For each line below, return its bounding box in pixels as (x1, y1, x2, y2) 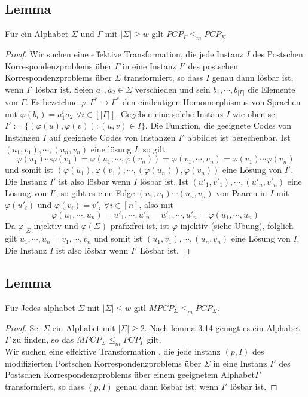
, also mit (139, 198, 174, 211)
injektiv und (33, 219, 78, 231)
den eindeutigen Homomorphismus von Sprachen (122, 96, 301, 108)
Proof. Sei (5, 321, 41, 334)
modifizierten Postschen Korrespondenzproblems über (5, 356, 202, 369)
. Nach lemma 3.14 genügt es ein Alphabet (144, 321, 300, 334)
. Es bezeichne (26, 96, 78, 108)
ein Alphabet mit (52, 321, 115, 334)
